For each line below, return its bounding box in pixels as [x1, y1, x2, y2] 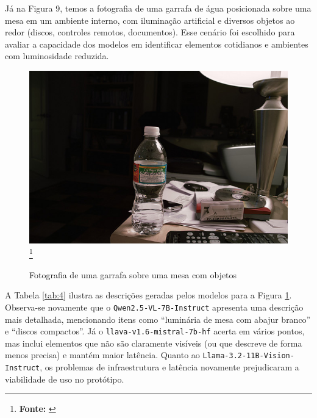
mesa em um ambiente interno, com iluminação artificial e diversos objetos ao [5, 13, 295, 26]
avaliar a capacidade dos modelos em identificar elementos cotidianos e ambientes [5, 37, 308, 50]
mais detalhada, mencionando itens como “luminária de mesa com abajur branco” [5, 312, 311, 325]
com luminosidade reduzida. [5, 49, 109, 62]
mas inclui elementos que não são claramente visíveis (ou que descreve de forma [5, 336, 302, 349]
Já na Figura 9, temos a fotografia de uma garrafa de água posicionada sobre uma [5, 2, 312, 14]
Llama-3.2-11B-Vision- [202, 351, 294, 361]
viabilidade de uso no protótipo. [5, 372, 124, 385]
